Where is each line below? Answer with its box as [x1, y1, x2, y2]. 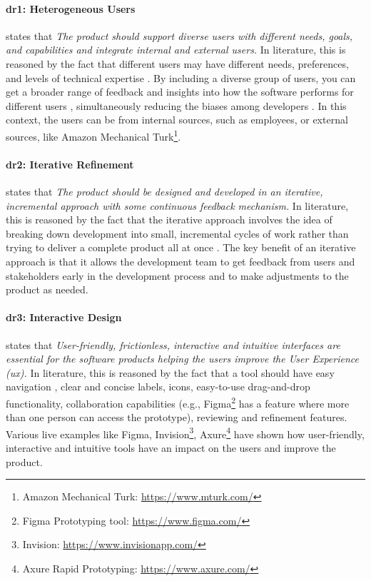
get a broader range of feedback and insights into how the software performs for [6, 84, 354, 99]
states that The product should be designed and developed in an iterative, [6, 184, 323, 198]
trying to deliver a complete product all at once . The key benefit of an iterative [6, 240, 356, 255]
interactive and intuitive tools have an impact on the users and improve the [6, 440, 336, 455]
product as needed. [6, 282, 88, 297]
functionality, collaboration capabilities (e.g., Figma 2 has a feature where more [6, 393, 350, 410]
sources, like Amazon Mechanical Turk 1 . [6, 126, 181, 143]
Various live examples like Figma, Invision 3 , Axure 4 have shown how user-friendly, [6, 424, 365, 441]
